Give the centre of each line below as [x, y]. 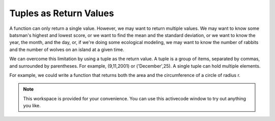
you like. [32, 106]
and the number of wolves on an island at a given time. [67, 49]
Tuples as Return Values [62, 13]
